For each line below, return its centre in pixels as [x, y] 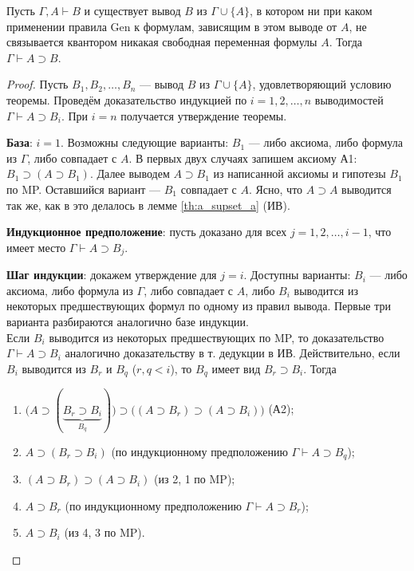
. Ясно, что [276, 189]
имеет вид [236, 368]
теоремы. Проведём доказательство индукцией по [127, 99]
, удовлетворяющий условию [322, 84]
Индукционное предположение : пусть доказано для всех [147, 232]
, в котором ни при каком [311, 10]
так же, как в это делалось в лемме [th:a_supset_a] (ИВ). [148, 205]
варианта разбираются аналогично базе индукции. [128, 321]
